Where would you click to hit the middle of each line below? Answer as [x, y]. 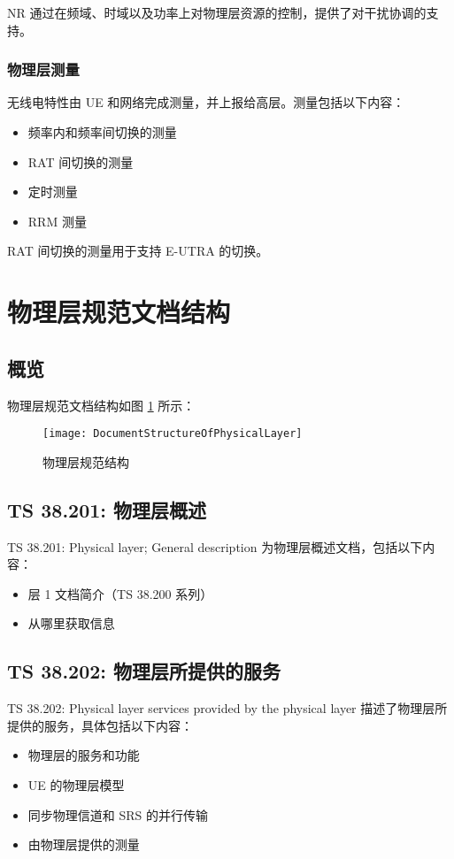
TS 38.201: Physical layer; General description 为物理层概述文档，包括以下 [215, 546]
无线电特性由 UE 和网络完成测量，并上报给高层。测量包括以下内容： [206, 102]
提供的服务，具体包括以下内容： [100, 725]
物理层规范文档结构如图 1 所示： [101, 405]
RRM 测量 [57, 221]
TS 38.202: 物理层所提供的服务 [144, 671]
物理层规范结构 [86, 461]
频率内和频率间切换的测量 [102, 132]
